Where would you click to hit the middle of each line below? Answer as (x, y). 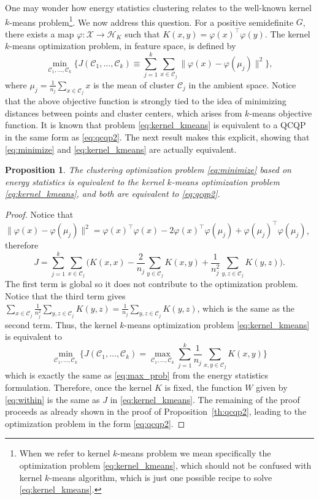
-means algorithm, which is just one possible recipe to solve (161, 477)
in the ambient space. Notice (242, 84)
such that (142, 33)
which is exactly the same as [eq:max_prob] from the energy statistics (137, 375)
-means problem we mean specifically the (194, 453)
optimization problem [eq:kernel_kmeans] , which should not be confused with (165, 465)
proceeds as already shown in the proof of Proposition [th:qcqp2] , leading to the (156, 411)
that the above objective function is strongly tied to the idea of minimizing (146, 101)
